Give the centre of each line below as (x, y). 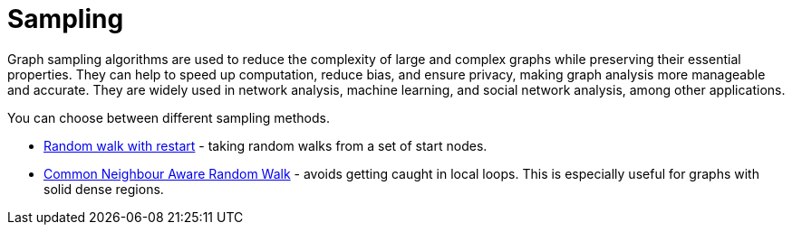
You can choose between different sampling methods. (169, 117)
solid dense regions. (104, 189)
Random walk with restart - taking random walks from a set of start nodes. (266, 145)
